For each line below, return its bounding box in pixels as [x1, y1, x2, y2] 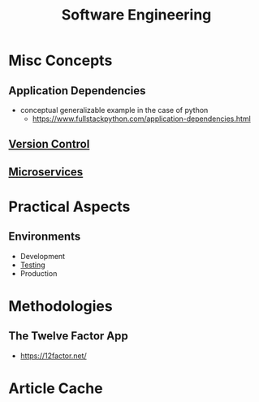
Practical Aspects [8, 197, 131, 216]
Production [19, 268, 58, 278]
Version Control [8, 137, 90, 151]
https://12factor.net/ [19, 351, 87, 361]
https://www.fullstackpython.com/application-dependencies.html [32, 114, 252, 123]
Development [19, 251, 66, 261]
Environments [8, 230, 81, 244]
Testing [19, 260, 46, 270]
